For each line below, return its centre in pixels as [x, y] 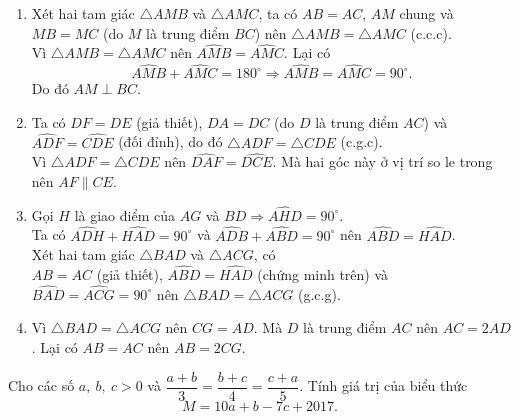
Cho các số [41, 385]
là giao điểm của [124, 214]
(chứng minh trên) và [323, 274]
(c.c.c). [431, 32]
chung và [426, 13]
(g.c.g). [319, 293]
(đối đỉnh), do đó [170, 141]
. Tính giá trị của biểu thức [383, 385]
